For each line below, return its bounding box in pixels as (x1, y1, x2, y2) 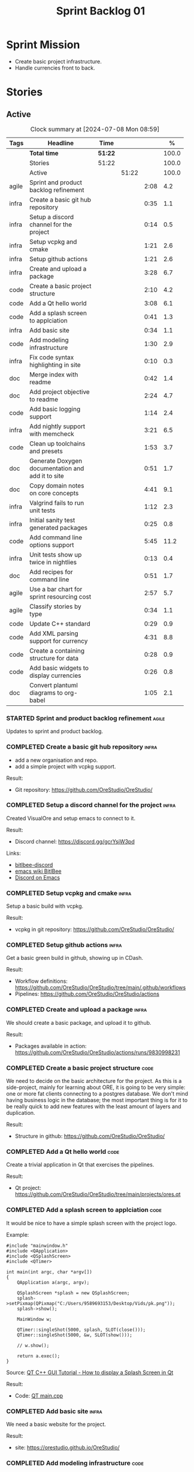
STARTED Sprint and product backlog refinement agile (6, 714, 165, 722)
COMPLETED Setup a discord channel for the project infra (6, 801, 176, 809)
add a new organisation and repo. (14, 756, 98, 764)
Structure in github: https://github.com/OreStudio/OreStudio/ (14, 1133, 165, 1140)
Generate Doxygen (29, 456, 83, 465)
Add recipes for (29, 567, 73, 576)
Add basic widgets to (29, 663, 89, 672)
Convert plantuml (29, 681, 78, 689)
